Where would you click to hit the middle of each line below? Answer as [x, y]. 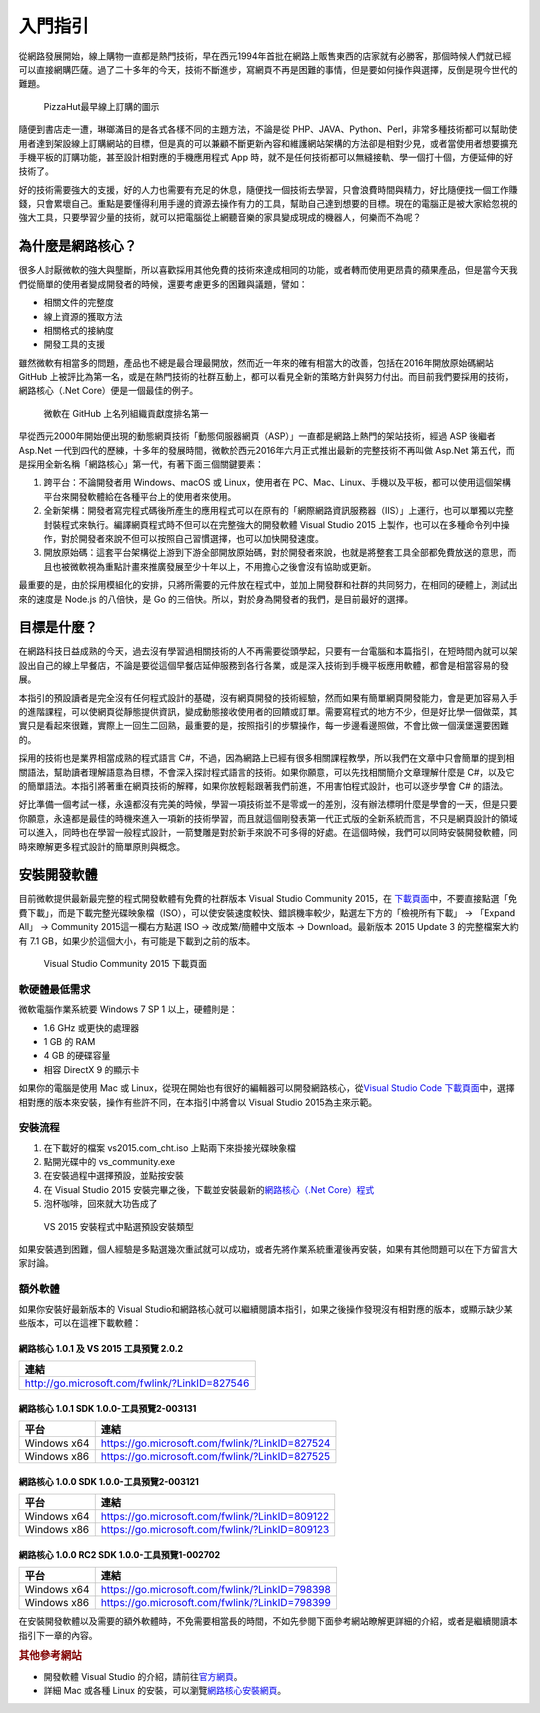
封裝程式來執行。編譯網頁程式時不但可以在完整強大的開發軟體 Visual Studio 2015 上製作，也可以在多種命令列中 [272, 524]
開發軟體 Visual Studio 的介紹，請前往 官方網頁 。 [143, 1676]
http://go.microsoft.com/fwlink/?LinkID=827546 [137, 1383]
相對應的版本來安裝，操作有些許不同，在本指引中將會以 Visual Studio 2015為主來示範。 [198, 1102]
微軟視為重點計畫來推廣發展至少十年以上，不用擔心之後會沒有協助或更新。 [223, 566]
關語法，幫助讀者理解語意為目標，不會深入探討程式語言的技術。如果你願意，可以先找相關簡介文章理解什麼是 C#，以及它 [266, 772]
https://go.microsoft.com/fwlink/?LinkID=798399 [216, 1603]
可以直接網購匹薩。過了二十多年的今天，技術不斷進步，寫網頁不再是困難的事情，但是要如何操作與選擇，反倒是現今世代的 [268, 69]
